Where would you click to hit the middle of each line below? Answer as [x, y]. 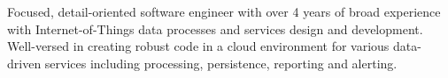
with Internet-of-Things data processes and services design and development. [215, 28]
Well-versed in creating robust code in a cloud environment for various [198, 46]
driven [24, 63]
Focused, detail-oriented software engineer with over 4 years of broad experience [224, 11]
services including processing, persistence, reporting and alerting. [221, 63]
